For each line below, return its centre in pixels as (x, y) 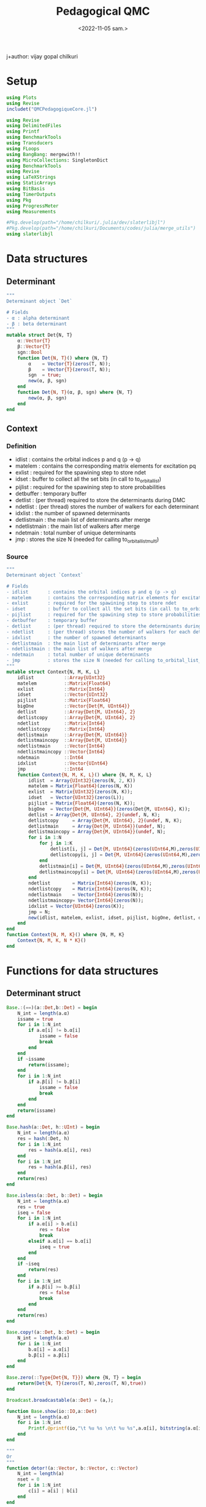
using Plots (21, 97)
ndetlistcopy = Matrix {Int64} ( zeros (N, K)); (90, 889)
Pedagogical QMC (103, 11)
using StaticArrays (31, 183)
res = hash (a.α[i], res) (60, 1150)
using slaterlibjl (30, 234)
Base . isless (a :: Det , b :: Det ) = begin (55, 1195)
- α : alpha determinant (38, 318)
